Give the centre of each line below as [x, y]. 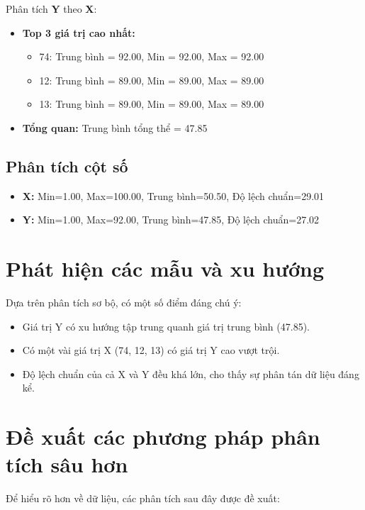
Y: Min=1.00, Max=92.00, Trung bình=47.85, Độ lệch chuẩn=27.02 [171, 220]
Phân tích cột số [67, 166]
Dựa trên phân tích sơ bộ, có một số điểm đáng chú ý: [124, 303]
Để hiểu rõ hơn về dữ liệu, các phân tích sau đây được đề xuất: [143, 498]
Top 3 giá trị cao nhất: [79, 32]
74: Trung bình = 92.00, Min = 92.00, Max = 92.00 [152, 56]
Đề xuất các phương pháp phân [163, 437]
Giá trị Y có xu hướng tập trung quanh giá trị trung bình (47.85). [166, 326]
